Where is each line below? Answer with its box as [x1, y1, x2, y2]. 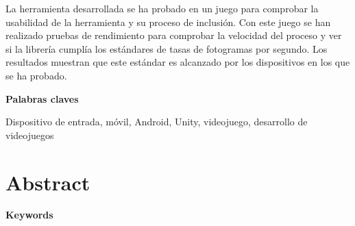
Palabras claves [5, 91, 79, 105]
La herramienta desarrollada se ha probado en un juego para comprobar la [5, 1, 319, 15]
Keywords [5, 208, 53, 222]
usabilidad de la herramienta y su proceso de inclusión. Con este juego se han [5, 14, 331, 29]
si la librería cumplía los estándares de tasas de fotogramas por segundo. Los [5, 41, 328, 55]
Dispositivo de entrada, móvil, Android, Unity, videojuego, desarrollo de [5, 114, 308, 129]
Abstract [5, 168, 90, 196]
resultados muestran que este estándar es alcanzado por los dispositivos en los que [5, 55, 350, 69]
